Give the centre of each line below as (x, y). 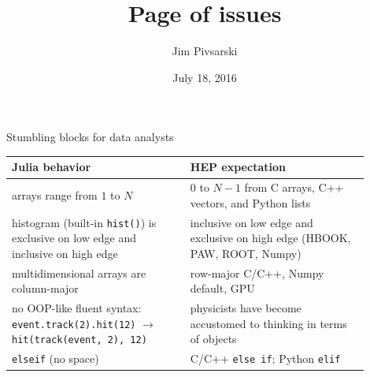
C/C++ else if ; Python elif (265, 358)
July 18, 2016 (205, 77)
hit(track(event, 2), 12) (80, 340)
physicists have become (246, 308)
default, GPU (222, 288)
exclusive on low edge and (74, 238)
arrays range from (55, 195)
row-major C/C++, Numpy (257, 272)
